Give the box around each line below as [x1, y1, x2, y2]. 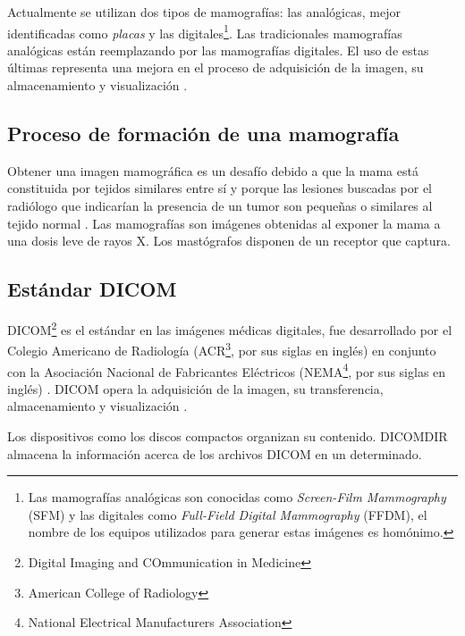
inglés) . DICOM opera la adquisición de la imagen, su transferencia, [7, 379, 384, 397]
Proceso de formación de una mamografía [7, 120, 400, 147]
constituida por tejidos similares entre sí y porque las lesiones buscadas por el [7, 179, 433, 197]
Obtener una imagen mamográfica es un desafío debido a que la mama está [7, 161, 418, 180]
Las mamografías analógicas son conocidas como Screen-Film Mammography [28, 488, 446, 506]
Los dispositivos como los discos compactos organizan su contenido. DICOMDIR [7, 426, 448, 445]
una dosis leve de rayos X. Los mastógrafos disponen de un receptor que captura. [7, 231, 451, 250]
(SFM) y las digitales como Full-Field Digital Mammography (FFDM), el [28, 505, 427, 523]
